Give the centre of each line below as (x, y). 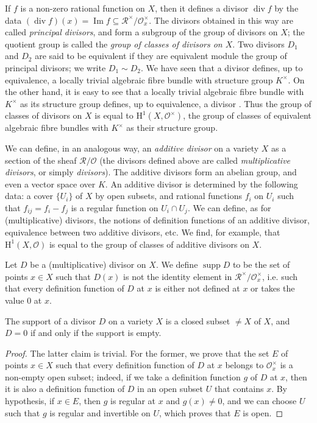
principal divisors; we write (55, 67)
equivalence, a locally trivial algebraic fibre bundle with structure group (139, 79)
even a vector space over (50, 184)
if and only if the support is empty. (96, 333)
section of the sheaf (41, 160)
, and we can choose (259, 401)
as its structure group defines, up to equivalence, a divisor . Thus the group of (166, 103)
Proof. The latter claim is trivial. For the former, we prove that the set (137, 353)
